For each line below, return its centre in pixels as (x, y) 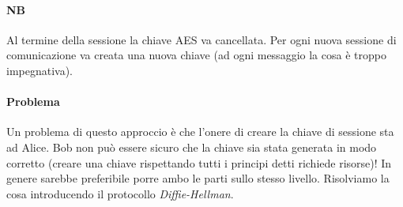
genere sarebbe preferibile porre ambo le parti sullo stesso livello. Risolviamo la (198, 178)
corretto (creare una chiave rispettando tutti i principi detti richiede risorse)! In (199, 162)
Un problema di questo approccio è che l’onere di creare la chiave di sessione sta (200, 132)
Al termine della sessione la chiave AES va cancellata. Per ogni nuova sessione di (201, 39)
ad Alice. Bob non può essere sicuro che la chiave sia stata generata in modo (192, 147)
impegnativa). (40, 70)
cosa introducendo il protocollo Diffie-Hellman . (120, 193)
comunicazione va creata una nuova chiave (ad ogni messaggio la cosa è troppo (196, 55)
